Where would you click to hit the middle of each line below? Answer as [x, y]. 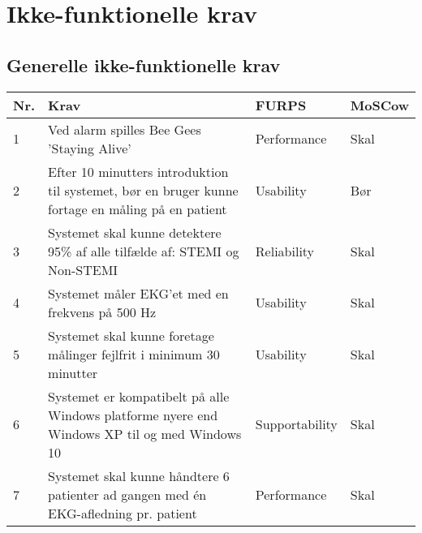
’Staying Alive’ [90, 148]
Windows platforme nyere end [133, 415]
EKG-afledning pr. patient [123, 513]
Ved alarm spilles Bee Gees [125, 129]
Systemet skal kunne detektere [135, 232]
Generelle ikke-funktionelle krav [144, 64]
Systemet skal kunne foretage [131, 335]
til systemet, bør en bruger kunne [143, 190]
